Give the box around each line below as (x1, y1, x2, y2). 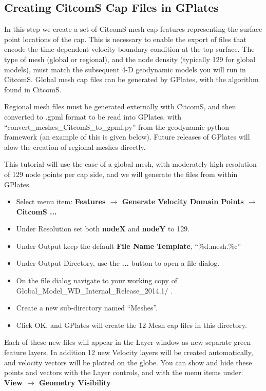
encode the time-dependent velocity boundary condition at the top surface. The (4, 44, 255, 54)
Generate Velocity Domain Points (122, 196, 244, 207)
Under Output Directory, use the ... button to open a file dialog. (16, 258, 220, 268)
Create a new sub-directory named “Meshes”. (16, 302, 158, 313)
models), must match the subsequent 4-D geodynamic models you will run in (4, 64, 246, 74)
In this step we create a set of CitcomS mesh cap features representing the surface (4, 24, 262, 34)
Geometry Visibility (39, 377, 111, 387)
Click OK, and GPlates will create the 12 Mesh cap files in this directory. (16, 319, 247, 330)
